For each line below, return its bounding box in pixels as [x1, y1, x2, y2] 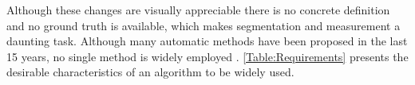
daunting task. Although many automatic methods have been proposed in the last [6, 33, 408, 49]
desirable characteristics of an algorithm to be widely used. [6, 64, 294, 80]
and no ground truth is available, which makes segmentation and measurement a [6, 17, 401, 33]
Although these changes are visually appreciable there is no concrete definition [6, 2, 390, 17]
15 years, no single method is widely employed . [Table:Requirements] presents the [6, 48, 409, 64]
